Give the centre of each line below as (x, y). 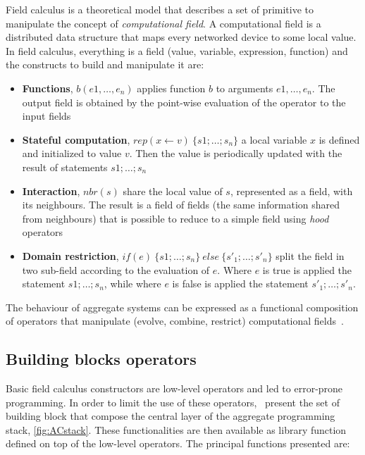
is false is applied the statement (240, 283)
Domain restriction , (70, 255)
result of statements (65, 167)
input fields (47, 116)
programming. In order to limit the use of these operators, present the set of (173, 402)
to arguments (245, 88)
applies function (171, 88)
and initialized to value (72, 153)
